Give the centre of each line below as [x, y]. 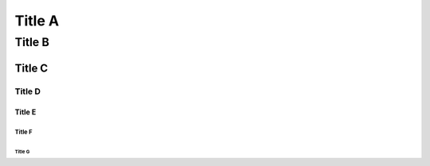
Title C [31, 68]
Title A [37, 21]
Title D [28, 91]
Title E [25, 112]
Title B [32, 42]
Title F [23, 132]
